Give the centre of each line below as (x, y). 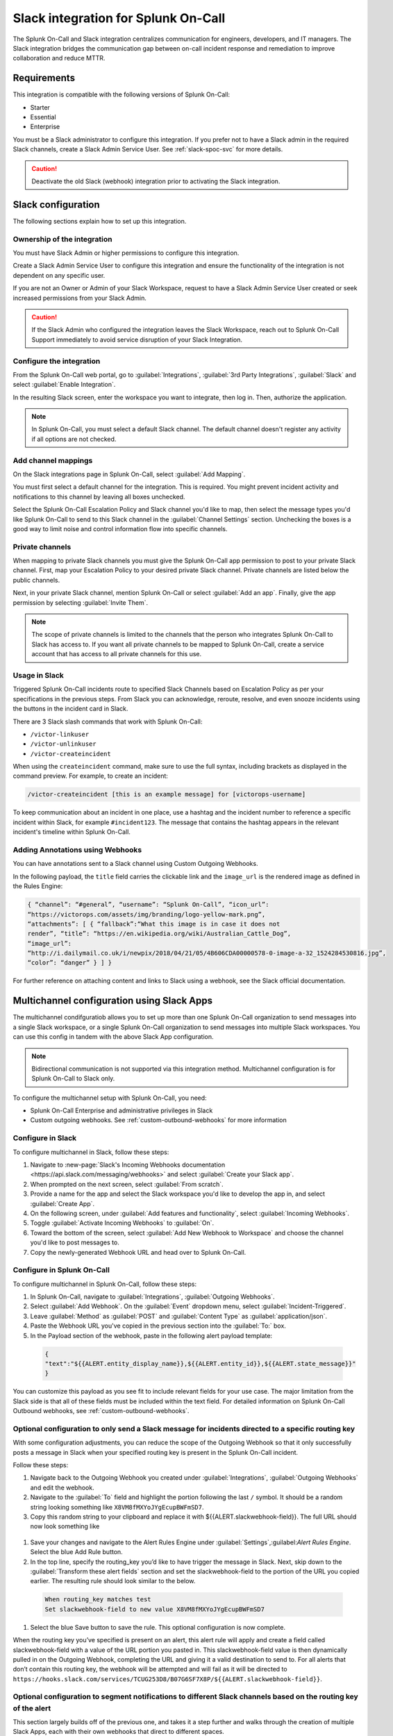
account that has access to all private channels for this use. (117, 654)
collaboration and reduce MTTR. (59, 58)
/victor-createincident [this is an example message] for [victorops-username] (167, 794)
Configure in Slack (45, 1138)
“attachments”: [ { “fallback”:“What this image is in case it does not (154, 924)
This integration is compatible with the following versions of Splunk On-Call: (122, 94)
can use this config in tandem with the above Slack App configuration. (113, 1037)
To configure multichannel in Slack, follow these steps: (91, 1152)
